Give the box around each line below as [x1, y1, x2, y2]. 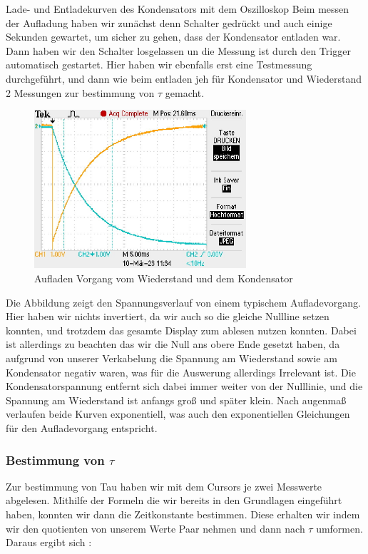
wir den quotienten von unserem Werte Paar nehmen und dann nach [6, 520, 305, 535]
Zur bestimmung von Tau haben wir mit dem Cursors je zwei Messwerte [6, 478, 322, 493]
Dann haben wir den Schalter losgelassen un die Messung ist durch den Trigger [6, 43, 351, 58]
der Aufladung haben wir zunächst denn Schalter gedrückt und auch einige [6, 15, 332, 30]
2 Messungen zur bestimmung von [6, 85, 155, 100]
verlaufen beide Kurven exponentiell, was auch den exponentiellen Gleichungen [6, 406, 350, 421]
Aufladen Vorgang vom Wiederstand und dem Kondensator [34, 271, 293, 286]
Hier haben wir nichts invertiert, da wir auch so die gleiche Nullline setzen [6, 309, 329, 324]
